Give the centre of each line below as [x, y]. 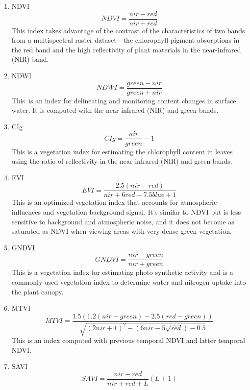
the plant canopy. [37, 291]
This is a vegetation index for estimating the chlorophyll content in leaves [122, 151]
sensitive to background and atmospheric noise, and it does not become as [123, 221]
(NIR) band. [30, 59]
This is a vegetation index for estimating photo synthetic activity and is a [122, 272]
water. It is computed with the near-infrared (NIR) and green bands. [115, 110]
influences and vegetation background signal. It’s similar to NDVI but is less [126, 211]
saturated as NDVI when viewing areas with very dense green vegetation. [122, 231]
